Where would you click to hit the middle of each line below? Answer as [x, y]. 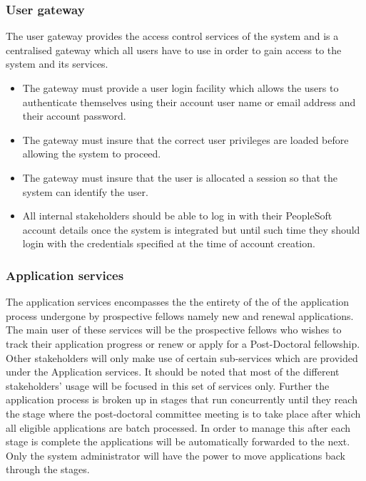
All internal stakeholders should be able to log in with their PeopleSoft [177, 216]
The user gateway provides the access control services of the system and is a [172, 36]
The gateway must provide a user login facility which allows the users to [181, 88]
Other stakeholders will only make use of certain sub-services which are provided [182, 357]
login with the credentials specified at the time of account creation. [169, 243]
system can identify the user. [85, 191]
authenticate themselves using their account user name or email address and [189, 102]
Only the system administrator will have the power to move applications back [176, 455]
